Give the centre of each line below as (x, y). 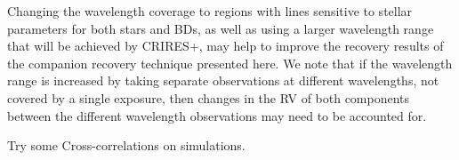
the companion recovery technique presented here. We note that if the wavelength (230, 63)
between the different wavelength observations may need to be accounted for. (217, 115)
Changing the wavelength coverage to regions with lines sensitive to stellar (210, 11)
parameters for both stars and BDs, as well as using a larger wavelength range (221, 28)
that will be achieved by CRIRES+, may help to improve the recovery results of (225, 46)
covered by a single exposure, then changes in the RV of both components (209, 97)
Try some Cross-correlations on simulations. (126, 145)
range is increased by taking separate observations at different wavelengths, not (223, 80)
